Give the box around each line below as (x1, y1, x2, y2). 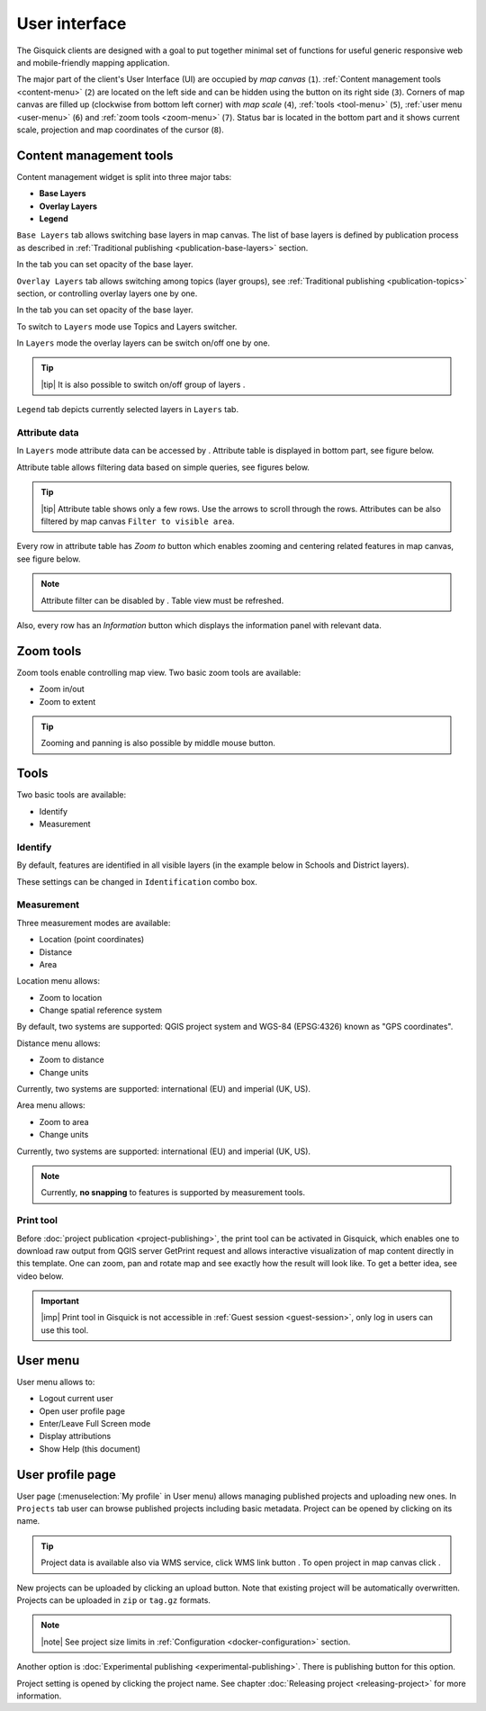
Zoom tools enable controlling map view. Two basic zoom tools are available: (16, 667, 301, 678)
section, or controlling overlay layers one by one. (16, 288, 198, 299)
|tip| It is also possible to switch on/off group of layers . (40, 379, 246, 390)
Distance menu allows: (16, 1038, 101, 1049)
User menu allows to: (16, 1376, 95, 1387)
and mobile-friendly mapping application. (16, 57, 170, 68)
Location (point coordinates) (39, 934, 145, 945)
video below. (16, 1270, 65, 1282)
